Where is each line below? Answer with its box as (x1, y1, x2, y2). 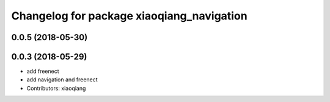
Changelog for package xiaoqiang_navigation (11, 9, 248, 22)
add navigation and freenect (26, 76, 98, 83)
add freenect (26, 67, 59, 75)
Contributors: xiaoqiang (26, 84, 86, 92)
